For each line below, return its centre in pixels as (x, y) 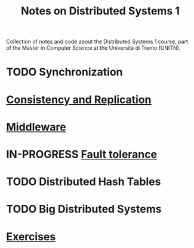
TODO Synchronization (64, 72)
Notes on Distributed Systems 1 (100, 11)
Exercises (31, 236)
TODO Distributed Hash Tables (84, 182)
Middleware (36, 127)
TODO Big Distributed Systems (84, 209)
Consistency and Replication (79, 99)
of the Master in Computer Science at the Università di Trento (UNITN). (93, 48)
